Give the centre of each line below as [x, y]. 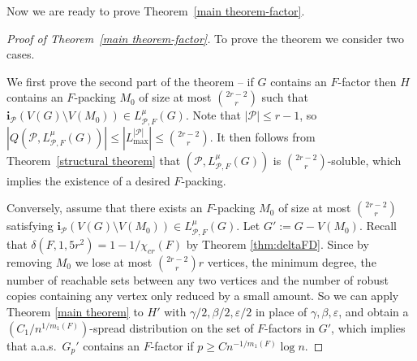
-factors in [290, 327]
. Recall [378, 226]
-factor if [172, 345]
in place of [281, 311]
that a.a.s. [32, 345]
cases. [21, 54]
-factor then [367, 81]
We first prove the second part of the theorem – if [130, 81]
